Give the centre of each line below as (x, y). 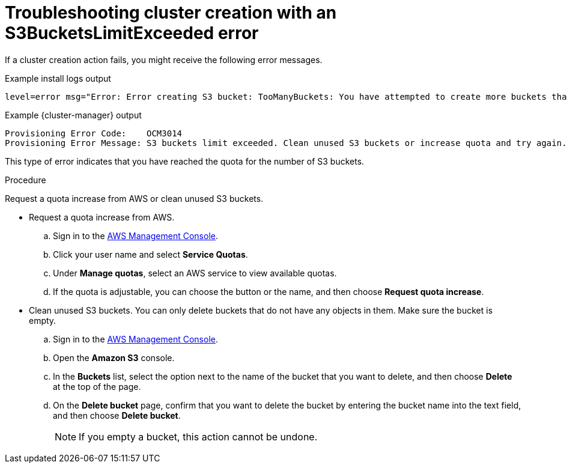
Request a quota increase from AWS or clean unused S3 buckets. (134, 198)
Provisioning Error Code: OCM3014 (94, 133)
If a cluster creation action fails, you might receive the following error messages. (164, 59)
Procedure (26, 180)
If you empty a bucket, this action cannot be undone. (198, 436)
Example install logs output (58, 78)
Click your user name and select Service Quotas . (150, 254)
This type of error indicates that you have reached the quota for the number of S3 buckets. (185, 161)
